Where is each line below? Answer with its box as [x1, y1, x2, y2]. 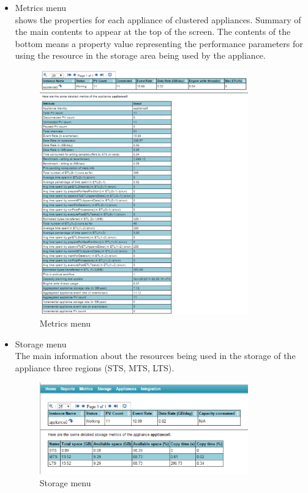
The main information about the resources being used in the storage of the [15, 349, 296, 362]
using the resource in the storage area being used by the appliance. [15, 49, 266, 62]
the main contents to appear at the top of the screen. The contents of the [15, 25, 291, 38]
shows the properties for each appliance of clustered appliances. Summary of [15, 13, 301, 26]
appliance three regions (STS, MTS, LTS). [15, 361, 175, 374]
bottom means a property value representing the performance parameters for [15, 37, 303, 50]
